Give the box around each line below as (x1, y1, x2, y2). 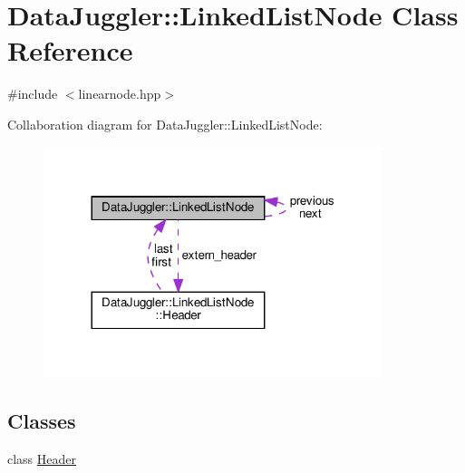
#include (7, 84, 58, 103)
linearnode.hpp (78, 84, 161, 103)
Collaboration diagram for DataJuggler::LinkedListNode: (7, 114, 323, 133)
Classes (7, 406, 76, 434)
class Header (7, 449, 77, 468)
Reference (7, 32, 133, 69)
